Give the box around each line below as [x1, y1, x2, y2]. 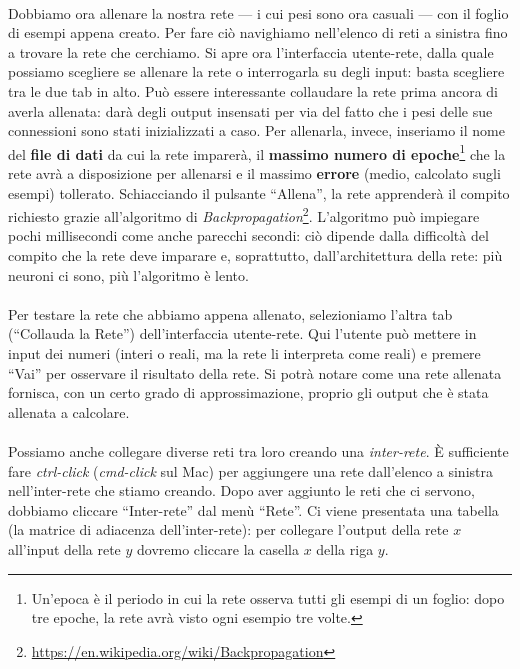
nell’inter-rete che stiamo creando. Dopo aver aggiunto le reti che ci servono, [8, 480, 475, 501]
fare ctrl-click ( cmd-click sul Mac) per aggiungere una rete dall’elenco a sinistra [8, 460, 493, 481]
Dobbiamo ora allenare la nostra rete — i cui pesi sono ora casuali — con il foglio [8, 2, 509, 23]
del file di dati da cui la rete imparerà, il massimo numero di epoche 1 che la [8, 140, 506, 164]
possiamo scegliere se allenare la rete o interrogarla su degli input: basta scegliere [8, 61, 505, 82]
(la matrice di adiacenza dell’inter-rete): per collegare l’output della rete [8, 519, 449, 540]
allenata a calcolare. [8, 401, 130, 422]
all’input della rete [8, 538, 121, 559]
